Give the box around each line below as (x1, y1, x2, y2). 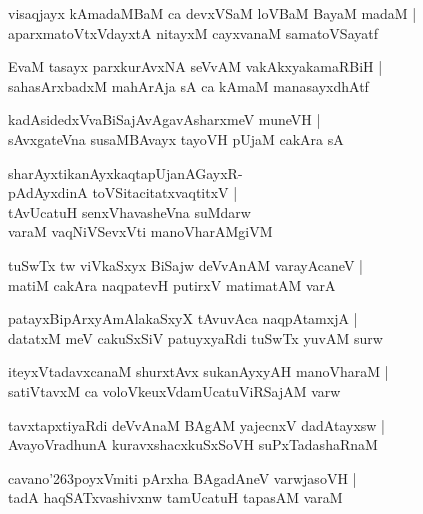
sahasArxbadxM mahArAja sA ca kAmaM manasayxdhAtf (8, 75, 369, 96)
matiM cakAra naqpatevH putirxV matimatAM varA (8, 274, 336, 295)
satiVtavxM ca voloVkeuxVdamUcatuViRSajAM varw (8, 380, 341, 401)
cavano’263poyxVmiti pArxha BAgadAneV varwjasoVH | (8, 467, 357, 488)
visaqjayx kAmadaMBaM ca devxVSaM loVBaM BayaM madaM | (8, 3, 417, 23)
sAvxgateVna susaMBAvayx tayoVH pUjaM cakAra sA (8, 128, 344, 149)
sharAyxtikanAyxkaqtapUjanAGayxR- (8, 162, 243, 183)
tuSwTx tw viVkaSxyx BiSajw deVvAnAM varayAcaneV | (8, 254, 363, 275)
